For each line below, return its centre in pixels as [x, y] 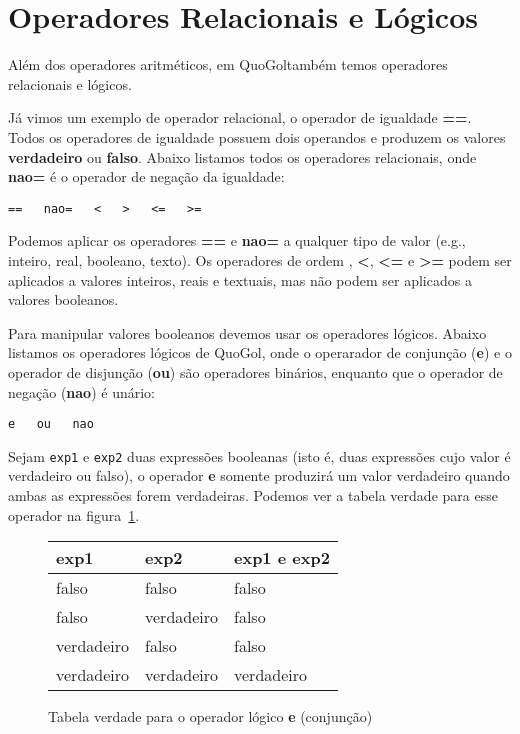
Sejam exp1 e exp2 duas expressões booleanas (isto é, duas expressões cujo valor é [259, 455]
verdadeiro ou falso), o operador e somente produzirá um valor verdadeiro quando [259, 475]
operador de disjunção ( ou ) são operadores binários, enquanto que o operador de [255, 371]
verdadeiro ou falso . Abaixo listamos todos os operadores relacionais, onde [242, 156]
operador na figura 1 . [74, 514]
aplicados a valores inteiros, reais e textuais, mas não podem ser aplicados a [240, 279]
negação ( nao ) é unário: [81, 391]
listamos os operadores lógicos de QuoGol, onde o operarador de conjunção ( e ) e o [260, 352]
